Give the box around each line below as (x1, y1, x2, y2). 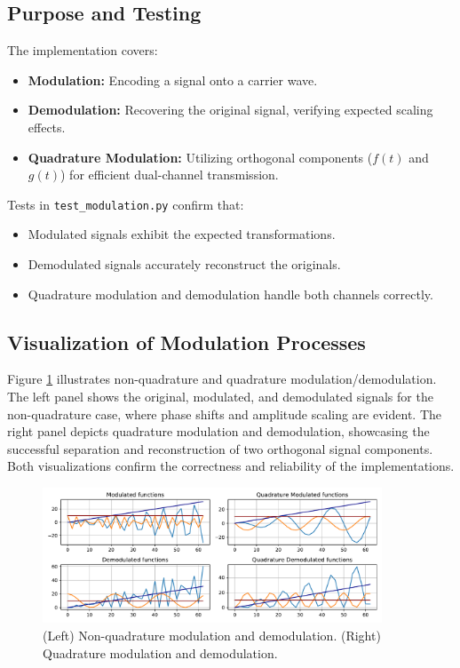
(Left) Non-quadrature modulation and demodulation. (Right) (43, 625, 381, 644)
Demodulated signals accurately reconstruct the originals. (28, 255, 341, 274)
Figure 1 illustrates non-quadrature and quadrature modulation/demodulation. (7, 370, 437, 388)
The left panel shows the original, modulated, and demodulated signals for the (7, 387, 433, 405)
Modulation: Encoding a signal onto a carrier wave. (28, 70, 318, 89)
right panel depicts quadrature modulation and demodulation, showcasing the (7, 422, 430, 441)
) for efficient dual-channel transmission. (60, 165, 279, 184)
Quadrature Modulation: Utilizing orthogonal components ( (28, 147, 373, 166)
